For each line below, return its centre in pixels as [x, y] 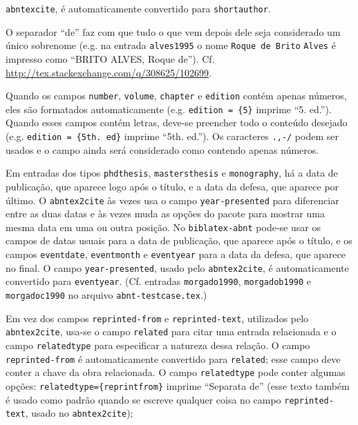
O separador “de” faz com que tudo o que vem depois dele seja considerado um [173, 31]
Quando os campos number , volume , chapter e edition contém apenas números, [176, 96]
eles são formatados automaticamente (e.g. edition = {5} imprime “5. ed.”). [169, 109]
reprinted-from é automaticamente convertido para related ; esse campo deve [173, 358]
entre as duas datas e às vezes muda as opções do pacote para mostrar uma [165, 214]
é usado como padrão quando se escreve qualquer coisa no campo [143, 399]
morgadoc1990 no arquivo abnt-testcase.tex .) [106, 294]
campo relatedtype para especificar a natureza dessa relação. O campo [158, 345]
